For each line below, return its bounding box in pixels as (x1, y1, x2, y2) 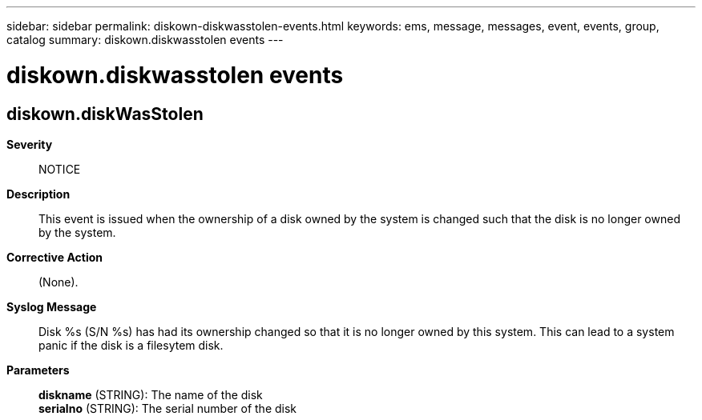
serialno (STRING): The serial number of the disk (38, 401, 297, 415)
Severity (6, 137, 53, 151)
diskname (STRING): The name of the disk (38, 387, 263, 402)
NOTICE (38, 162, 81, 176)
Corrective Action (6, 250, 103, 264)
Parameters (6, 362, 70, 377)
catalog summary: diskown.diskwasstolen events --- (6, 33, 284, 46)
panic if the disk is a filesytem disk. (38, 338, 224, 352)
